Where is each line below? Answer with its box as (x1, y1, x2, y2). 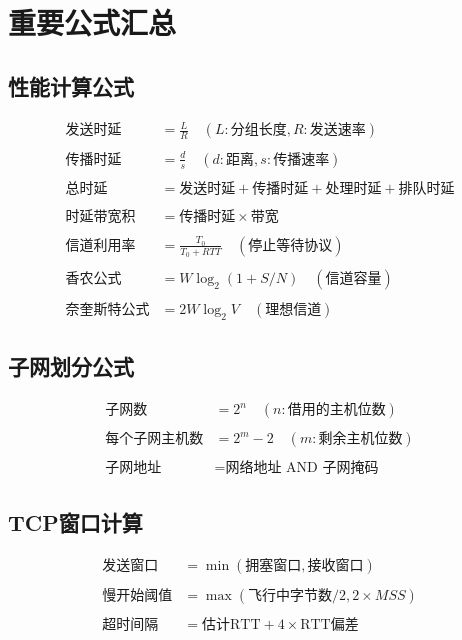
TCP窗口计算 (8, 506, 143, 537)
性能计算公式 (8, 70, 134, 101)
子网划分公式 (8, 351, 134, 382)
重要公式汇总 (8, 2, 177, 43)
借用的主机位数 (287, 403, 386, 418)
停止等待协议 (248, 238, 333, 253)
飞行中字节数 (248, 588, 333, 603)
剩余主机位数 (318, 432, 403, 447)
